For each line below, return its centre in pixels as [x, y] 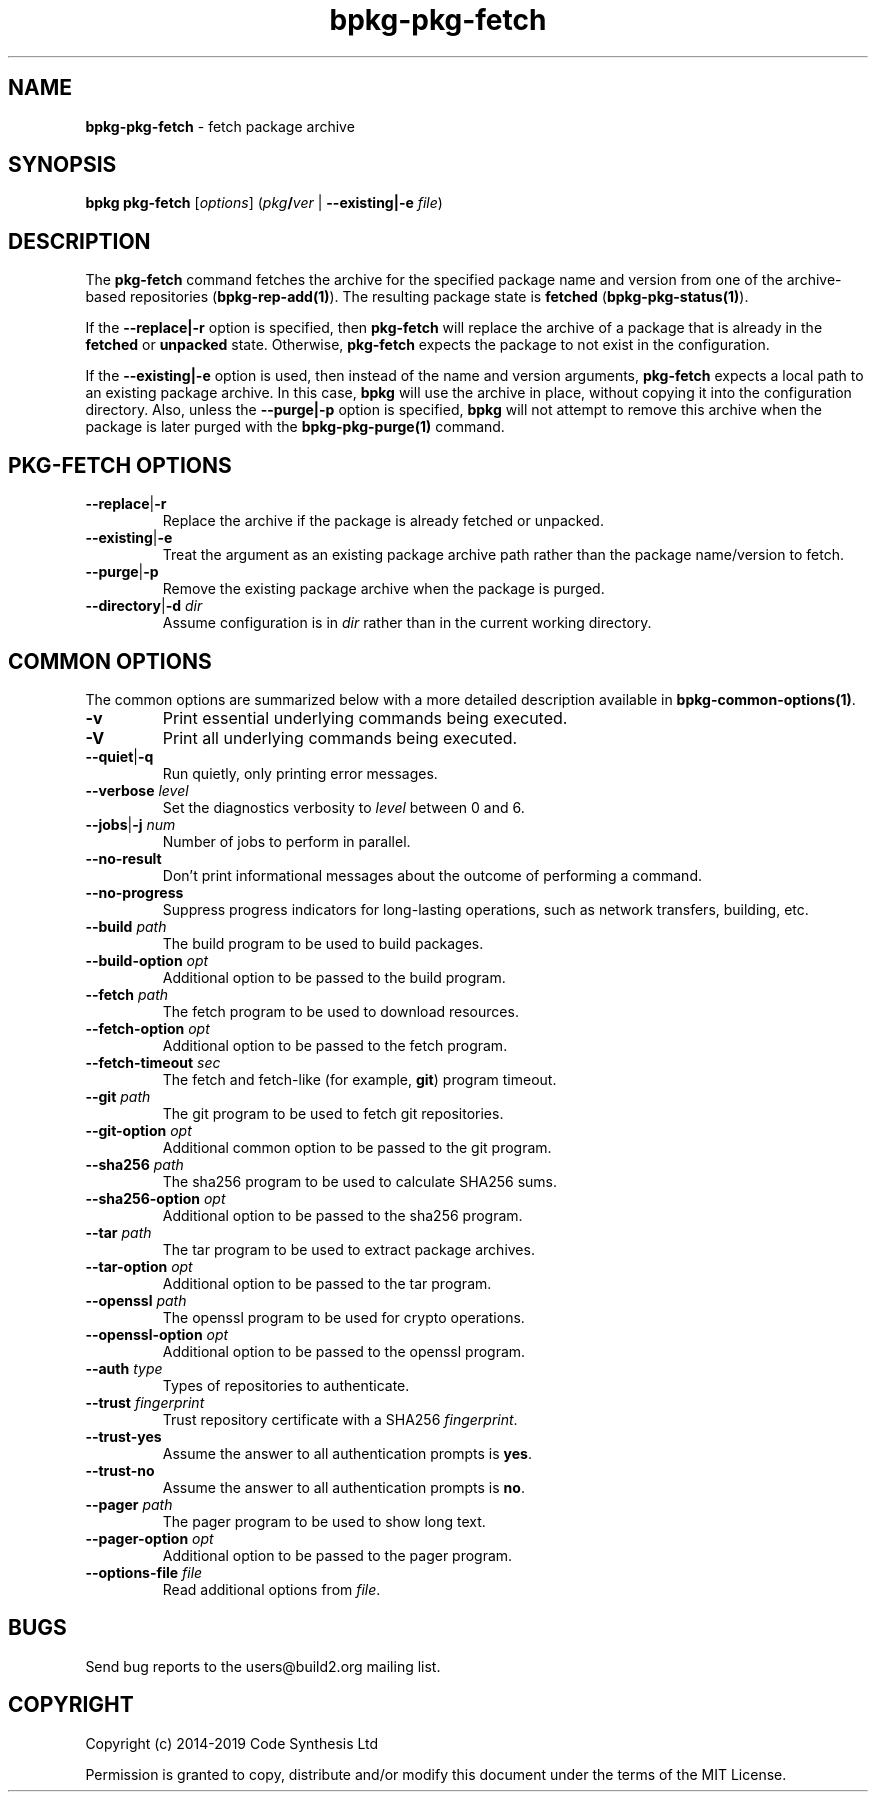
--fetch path [127, 994]
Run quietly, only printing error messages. [300, 773]
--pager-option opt [149, 1538]
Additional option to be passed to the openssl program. [344, 1351]
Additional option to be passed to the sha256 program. [342, 1215]
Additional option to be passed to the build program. [334, 977]
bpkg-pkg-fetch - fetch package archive [220, 126]
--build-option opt [147, 960]
